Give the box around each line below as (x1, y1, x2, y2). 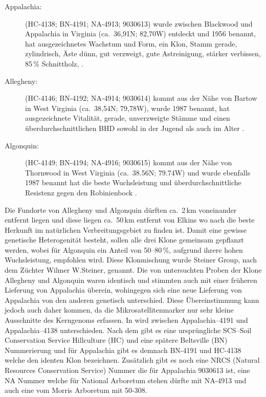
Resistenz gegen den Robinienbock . (25, 187, 137, 197)
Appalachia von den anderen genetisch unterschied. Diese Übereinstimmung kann (5, 294, 259, 305)
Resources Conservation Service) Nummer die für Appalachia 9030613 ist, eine (5, 365, 250, 375)
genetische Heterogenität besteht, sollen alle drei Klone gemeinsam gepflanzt (5, 234, 244, 245)
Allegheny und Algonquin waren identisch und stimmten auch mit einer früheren (5, 274, 257, 285)
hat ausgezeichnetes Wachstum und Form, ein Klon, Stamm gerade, (25, 38, 237, 49)
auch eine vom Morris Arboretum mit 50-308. (5, 385, 147, 395)
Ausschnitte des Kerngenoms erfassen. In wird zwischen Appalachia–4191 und (5, 315, 248, 325)
